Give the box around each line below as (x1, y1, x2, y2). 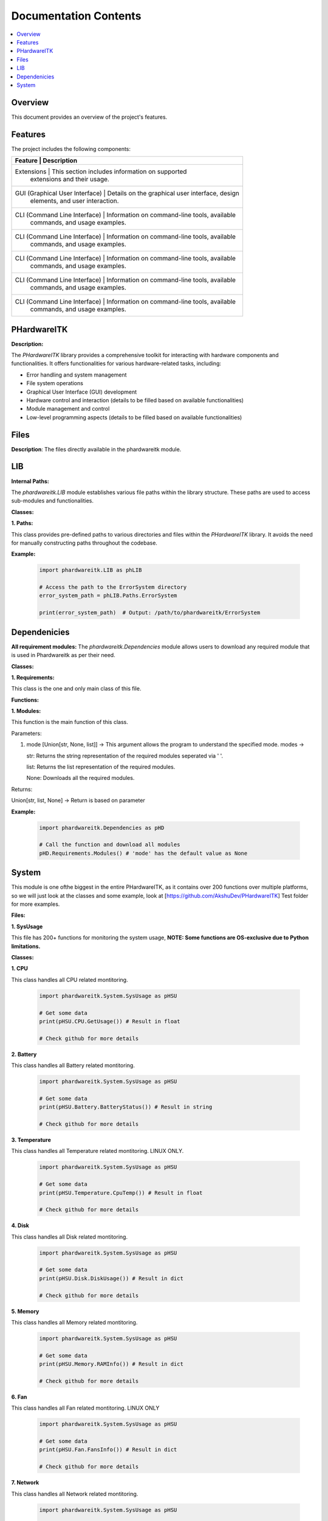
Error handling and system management (26, 371, 127, 378)
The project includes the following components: (11, 145, 131, 152)
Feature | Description (15, 156, 78, 165)
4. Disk (11, 1222, 30, 1229)
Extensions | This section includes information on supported (15, 167, 187, 176)
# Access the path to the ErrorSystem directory (39, 584, 187, 591)
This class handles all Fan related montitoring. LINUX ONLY (11, 1404, 160, 1411)
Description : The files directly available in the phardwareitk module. (11, 445, 182, 453)
